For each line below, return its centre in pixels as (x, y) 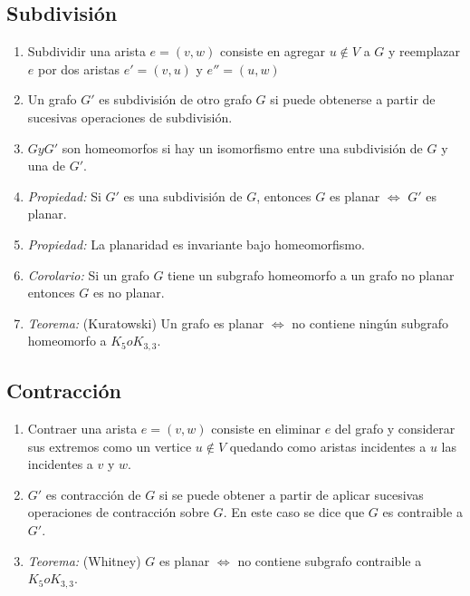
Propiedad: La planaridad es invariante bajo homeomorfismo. (196, 244)
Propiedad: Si (64, 195)
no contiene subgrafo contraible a (330, 560)
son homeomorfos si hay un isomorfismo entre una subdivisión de (242, 147)
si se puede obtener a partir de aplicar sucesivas (291, 494)
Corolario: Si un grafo (88, 274)
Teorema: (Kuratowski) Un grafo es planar (146, 322)
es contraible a (422, 512)
